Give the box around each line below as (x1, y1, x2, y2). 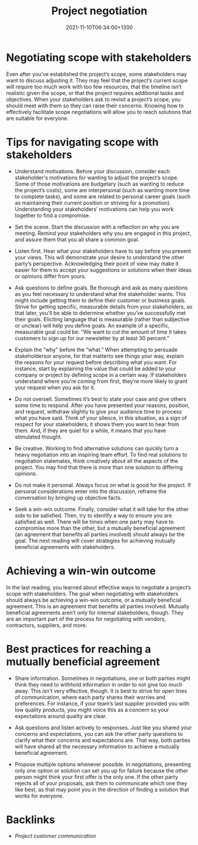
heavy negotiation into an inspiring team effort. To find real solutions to (14, 451, 187, 458)
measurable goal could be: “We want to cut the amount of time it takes (14, 328, 187, 335)
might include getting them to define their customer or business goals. (14, 297, 186, 304)
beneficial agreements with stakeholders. (14, 543, 115, 550)
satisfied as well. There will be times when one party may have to (14, 518, 174, 525)
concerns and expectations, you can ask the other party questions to (14, 730, 183, 737)
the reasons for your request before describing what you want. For (14, 358, 177, 366)
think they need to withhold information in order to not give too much (14, 681, 183, 688)
